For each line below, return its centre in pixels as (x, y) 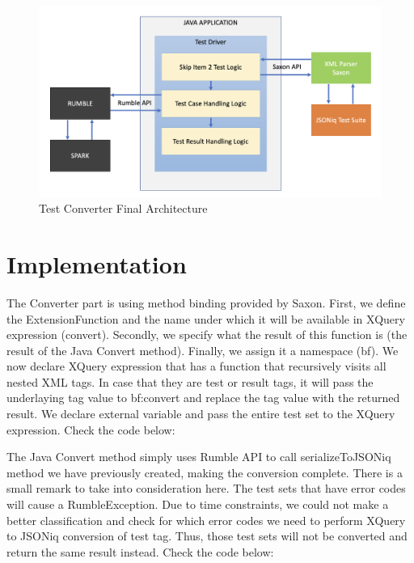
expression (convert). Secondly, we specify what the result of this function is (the (207, 334)
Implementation (97, 263)
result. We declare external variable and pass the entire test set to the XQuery (201, 414)
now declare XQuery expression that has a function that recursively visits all (196, 366)
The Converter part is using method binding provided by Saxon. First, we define (206, 302)
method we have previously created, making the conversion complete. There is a (205, 472)
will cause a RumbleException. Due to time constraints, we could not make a (198, 504)
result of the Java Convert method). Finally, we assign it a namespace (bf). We (203, 350)
